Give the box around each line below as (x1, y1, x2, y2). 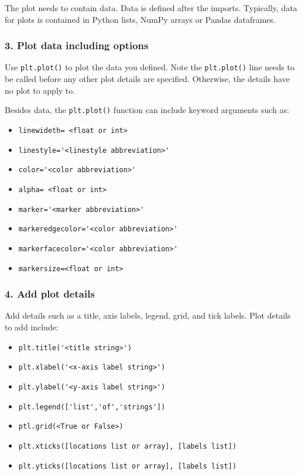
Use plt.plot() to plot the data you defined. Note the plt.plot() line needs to (5, 61, 294, 73)
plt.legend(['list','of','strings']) (18, 402, 166, 411)
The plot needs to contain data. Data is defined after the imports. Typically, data (5, 2, 297, 13)
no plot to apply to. (5, 84, 75, 96)
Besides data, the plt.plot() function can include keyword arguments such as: (5, 104, 290, 116)
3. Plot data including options (5, 38, 149, 53)
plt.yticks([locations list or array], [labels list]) (18, 462, 237, 470)
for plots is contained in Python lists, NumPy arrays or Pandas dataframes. (5, 13, 276, 25)
